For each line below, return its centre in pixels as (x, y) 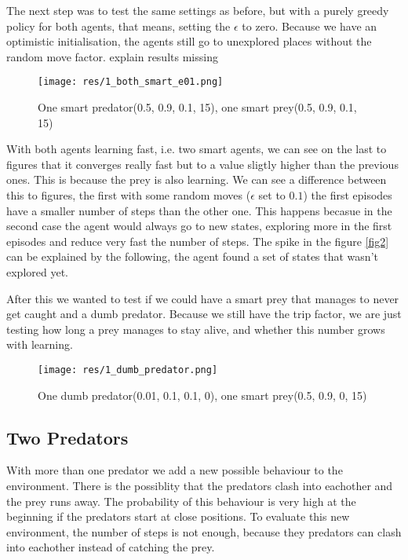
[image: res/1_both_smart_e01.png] (131, 82)
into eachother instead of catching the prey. (111, 547)
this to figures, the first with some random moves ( (129, 195)
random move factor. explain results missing (112, 56)
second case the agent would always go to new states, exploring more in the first (199, 226)
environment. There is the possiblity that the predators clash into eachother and (200, 485)
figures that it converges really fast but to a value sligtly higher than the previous (202, 164)
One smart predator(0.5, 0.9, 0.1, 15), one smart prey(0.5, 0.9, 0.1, (197, 107)
